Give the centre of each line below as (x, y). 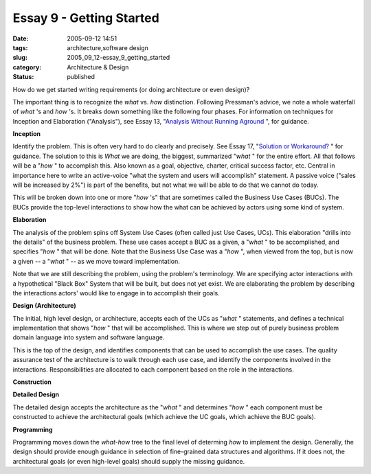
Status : (23, 77)
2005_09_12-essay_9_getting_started (119, 58)
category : (27, 67)
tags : (20, 47)
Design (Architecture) (45, 306)
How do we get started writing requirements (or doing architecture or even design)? (131, 89)
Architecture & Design (98, 67)
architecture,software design (108, 47)
